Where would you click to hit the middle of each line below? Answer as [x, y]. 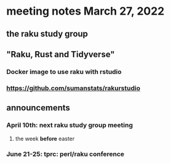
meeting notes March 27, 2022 [86, 11]
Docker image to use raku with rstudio [64, 71]
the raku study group [47, 34]
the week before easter [45, 138]
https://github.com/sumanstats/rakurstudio [73, 88]
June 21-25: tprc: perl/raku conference [65, 154]
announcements [38, 108]
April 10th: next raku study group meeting [70, 125]
